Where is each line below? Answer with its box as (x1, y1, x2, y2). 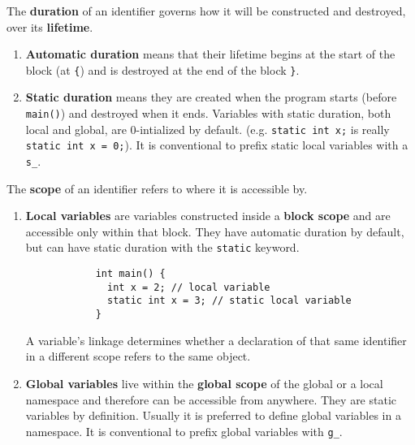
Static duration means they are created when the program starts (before (25, 89, 397, 106)
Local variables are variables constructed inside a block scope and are (25, 207, 391, 224)
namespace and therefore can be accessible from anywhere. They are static (25, 391, 397, 408)
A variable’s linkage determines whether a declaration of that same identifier (25, 331, 407, 348)
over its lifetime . (6, 18, 93, 35)
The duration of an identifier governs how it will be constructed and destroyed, (6, 2, 406, 19)
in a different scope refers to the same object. (25, 348, 251, 365)
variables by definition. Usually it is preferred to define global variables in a (25, 407, 401, 424)
